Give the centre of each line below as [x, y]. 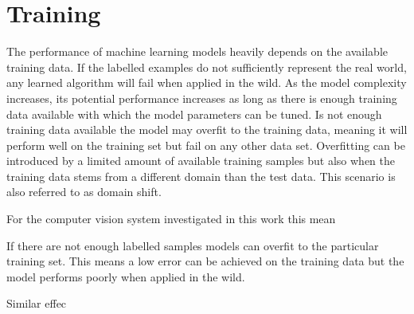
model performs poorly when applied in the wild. [126, 276]
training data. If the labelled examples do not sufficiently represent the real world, [207, 67]
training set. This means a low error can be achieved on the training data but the [205, 261]
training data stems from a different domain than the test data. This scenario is [201, 176]
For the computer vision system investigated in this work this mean [171, 219]
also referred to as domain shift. [84, 192]
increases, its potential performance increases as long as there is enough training [202, 98]
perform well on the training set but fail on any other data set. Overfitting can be [206, 145]
